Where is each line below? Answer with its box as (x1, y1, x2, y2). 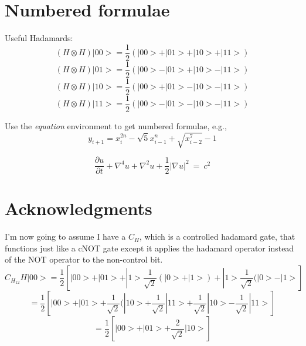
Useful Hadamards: (5, 32, 73, 44)
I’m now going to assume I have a (5, 230, 126, 243)
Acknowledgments (5, 196, 152, 220)
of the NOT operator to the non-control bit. (5, 253, 163, 266)
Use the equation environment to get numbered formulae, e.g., (5, 119, 227, 132)
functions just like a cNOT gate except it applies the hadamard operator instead (5, 241, 294, 254)
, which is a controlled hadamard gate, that (139, 230, 295, 243)
